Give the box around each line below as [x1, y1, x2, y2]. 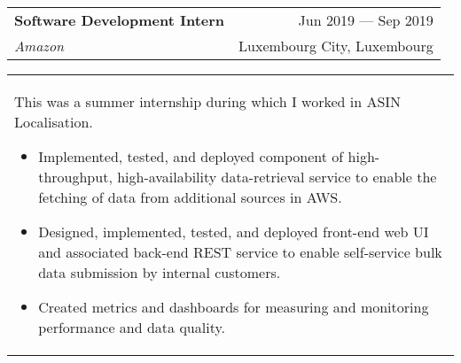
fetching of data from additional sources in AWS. [38, 187, 342, 207]
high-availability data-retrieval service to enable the [117, 166, 437, 187]
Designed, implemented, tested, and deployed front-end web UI [38, 221, 429, 242]
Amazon [14, 35, 65, 56]
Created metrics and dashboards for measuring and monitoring [38, 297, 429, 317]
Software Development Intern [14, 10, 225, 30]
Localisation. [14, 112, 93, 132]
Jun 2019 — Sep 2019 [298, 10, 434, 30]
